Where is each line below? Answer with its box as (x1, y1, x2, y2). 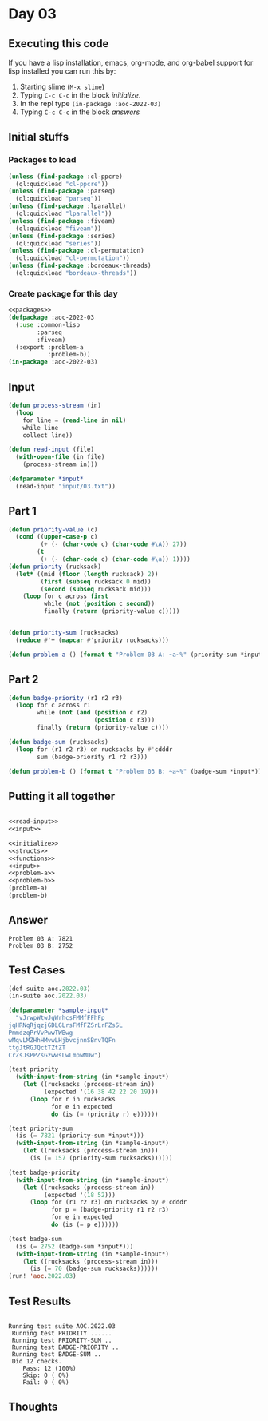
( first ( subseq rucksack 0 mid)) (40, 577, 152, 586)
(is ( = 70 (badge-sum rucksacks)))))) (29, 1264, 159, 1273)
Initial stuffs (8, 130, 69, 144)
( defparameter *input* (8, 475, 84, 484)
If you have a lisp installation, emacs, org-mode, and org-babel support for (8, 58, 254, 67)
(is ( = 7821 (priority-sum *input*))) (15, 1132, 145, 1140)
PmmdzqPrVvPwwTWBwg (8, 1029, 73, 1037)
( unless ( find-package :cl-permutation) (8, 247, 145, 255)
